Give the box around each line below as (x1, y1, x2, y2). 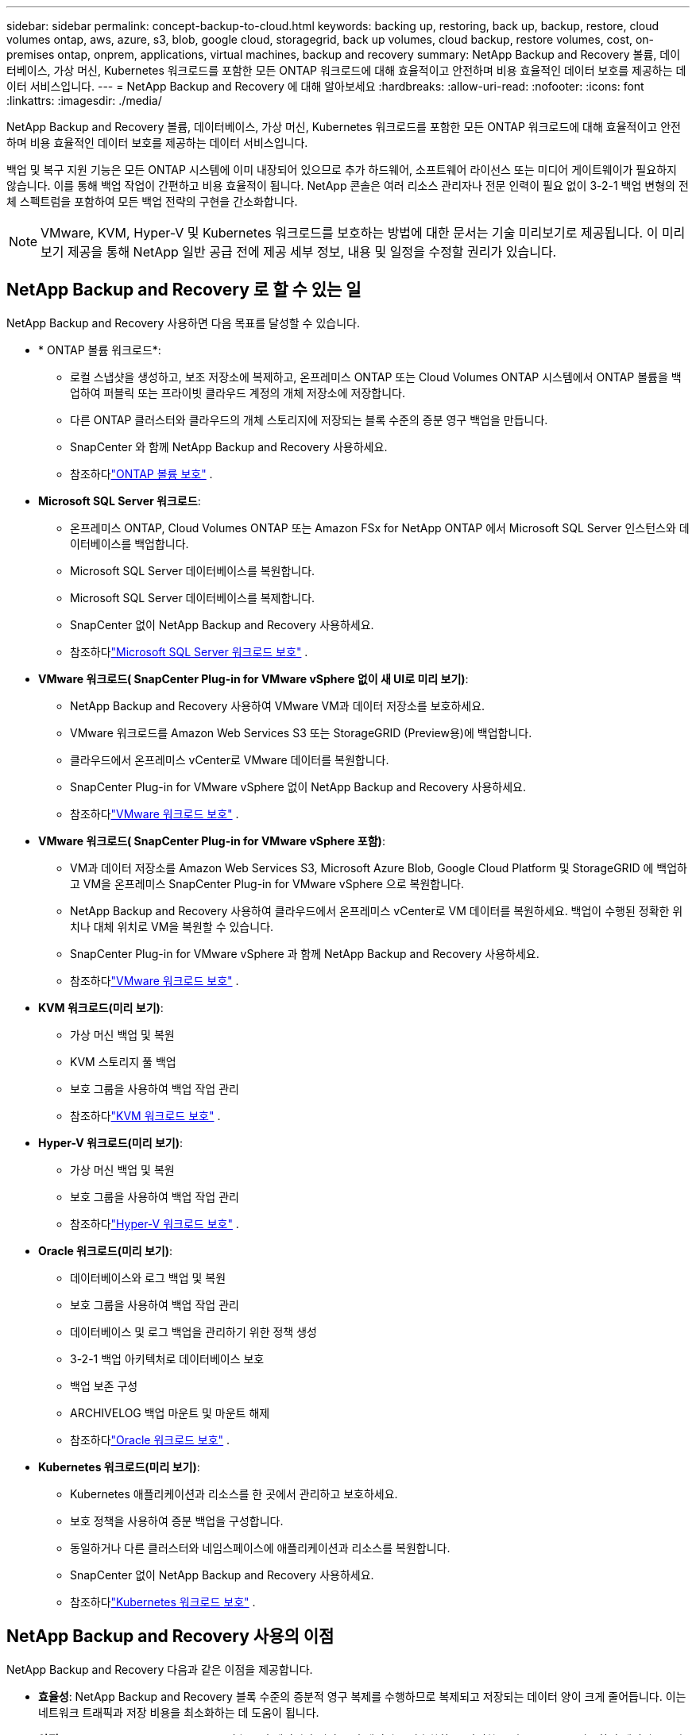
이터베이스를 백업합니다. (70, 536, 189, 551)
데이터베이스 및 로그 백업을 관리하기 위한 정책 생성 (70, 1324, 317, 1339)
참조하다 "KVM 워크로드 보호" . (70, 1108, 221, 1123)
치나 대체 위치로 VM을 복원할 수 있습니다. (70, 919, 274, 933)
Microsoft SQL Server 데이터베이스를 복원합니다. (70, 563, 315, 578)
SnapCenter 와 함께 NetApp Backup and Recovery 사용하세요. (70, 439, 388, 454)
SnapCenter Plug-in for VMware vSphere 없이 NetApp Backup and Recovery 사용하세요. (70, 779, 526, 794)
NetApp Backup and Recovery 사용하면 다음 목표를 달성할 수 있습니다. (6, 315, 360, 330)
